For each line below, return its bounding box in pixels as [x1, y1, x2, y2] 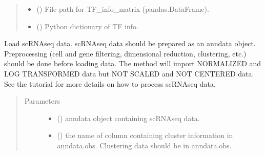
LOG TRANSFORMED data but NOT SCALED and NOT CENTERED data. [4, 68, 254, 79]
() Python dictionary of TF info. [36, 21, 139, 31]
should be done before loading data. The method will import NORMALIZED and [4, 58, 261, 69]
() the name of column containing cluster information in [57, 130, 233, 141]
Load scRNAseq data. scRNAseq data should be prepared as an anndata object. [4, 38, 256, 49]
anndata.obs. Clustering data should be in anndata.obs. [57, 140, 232, 150]
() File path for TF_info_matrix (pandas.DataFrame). [36, 4, 209, 14]
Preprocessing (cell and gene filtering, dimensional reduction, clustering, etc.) [4, 48, 247, 59]
